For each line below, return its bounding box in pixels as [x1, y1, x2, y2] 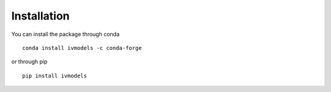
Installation [11, 9, 70, 23]
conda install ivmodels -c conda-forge [22, 44, 142, 51]
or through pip [11, 58, 48, 65]
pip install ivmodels [22, 72, 87, 79]
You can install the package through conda [11, 30, 120, 38]
